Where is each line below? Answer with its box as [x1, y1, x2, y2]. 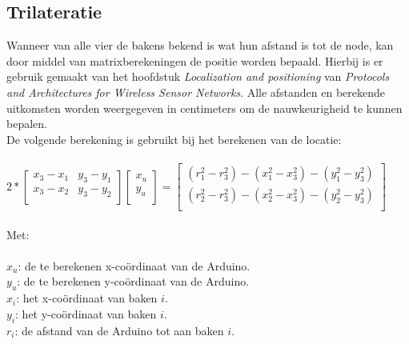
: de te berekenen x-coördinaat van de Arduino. [18, 257, 251, 274]
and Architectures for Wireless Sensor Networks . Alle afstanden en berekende [6, 83, 386, 100]
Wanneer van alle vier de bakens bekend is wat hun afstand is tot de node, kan [6, 37, 394, 54]
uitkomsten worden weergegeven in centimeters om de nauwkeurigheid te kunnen [6, 99, 403, 116]
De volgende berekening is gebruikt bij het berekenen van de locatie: [6, 130, 342, 147]
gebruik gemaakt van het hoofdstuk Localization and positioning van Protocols [6, 68, 390, 85]
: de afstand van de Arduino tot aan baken [14, 322, 224, 338]
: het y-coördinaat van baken [15, 305, 157, 322]
